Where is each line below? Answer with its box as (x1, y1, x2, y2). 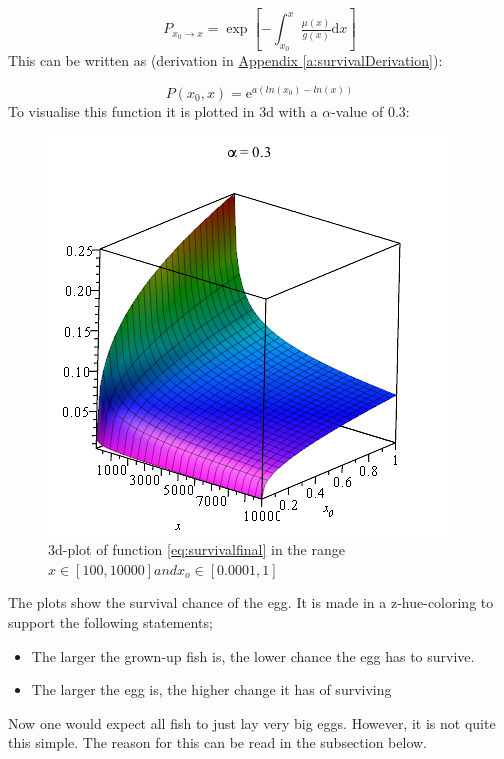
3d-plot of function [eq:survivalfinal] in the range (48, 539, 345, 560)
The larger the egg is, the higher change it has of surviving (31, 679, 392, 700)
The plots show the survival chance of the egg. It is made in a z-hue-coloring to (8, 592, 494, 613)
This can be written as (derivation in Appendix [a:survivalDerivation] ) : (8, 50, 443, 71)
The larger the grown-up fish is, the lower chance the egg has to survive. (31, 645, 475, 666)
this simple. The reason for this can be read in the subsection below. (8, 732, 428, 753)
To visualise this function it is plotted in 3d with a (8, 101, 318, 122)
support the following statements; (8, 611, 213, 632)
